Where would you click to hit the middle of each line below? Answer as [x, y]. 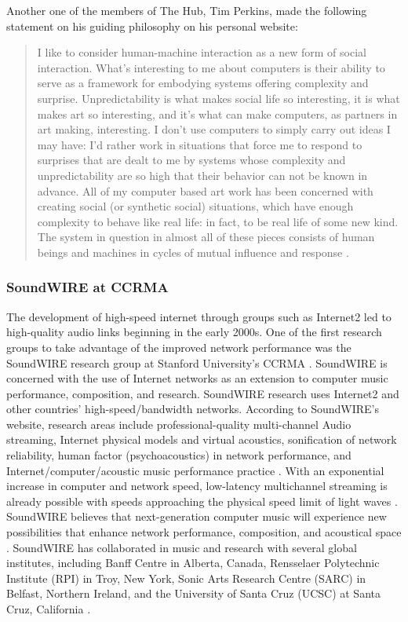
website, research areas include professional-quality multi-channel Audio [179, 424]
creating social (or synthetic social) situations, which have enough [195, 206]
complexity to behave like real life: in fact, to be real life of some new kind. [218, 221]
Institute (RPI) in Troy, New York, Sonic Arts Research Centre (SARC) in [186, 578]
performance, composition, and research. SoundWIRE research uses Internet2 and [203, 393]
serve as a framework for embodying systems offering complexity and [203, 83]
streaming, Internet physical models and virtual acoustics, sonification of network [202, 439]
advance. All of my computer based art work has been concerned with [205, 190]
